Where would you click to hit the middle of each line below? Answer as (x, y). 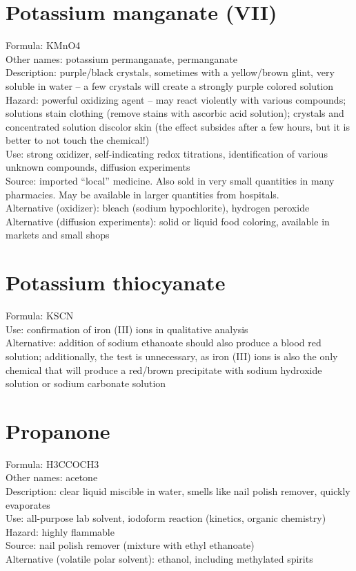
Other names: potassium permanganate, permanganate (121, 58)
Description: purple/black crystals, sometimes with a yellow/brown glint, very (170, 72)
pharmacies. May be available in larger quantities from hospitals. (142, 194)
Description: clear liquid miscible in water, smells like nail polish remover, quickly (178, 491)
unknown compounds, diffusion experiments (98, 167)
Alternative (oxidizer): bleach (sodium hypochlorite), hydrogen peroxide (158, 208)
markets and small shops (58, 235)
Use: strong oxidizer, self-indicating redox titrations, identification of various (167, 153)
